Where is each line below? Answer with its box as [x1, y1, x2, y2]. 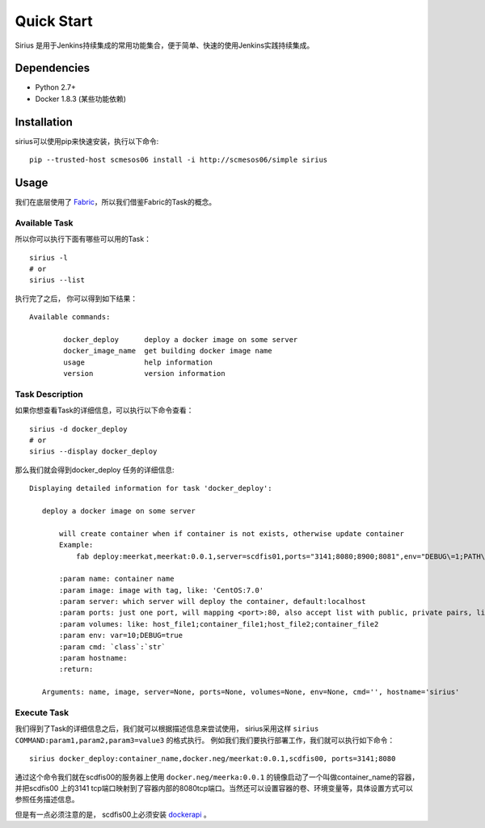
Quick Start [15, 12, 93, 30]
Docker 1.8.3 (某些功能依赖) [35, 94, 127, 103]
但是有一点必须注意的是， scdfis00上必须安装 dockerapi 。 [15, 809, 211, 819]
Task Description [15, 388, 84, 399]
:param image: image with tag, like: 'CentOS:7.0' [59, 585, 264, 594]
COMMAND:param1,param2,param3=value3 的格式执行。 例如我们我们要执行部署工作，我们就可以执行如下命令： [15, 735, 395, 745]
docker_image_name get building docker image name [63, 346, 272, 356]
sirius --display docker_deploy [29, 447, 158, 456]
